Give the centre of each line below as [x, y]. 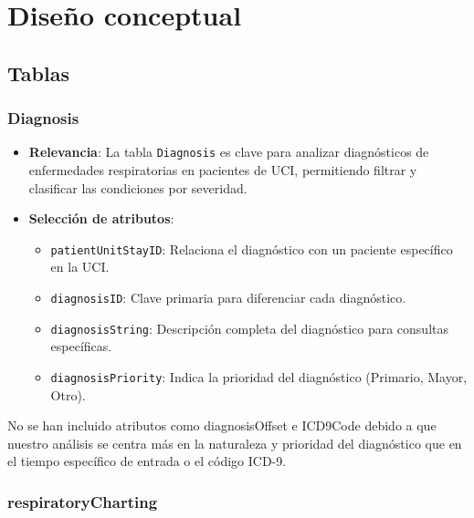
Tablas [38, 73]
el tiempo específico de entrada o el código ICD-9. [147, 461]
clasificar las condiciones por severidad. [138, 187]
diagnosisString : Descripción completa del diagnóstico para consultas [250, 328]
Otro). [68, 394]
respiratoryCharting [83, 501]
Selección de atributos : [101, 218]
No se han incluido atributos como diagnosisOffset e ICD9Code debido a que [222, 425]
